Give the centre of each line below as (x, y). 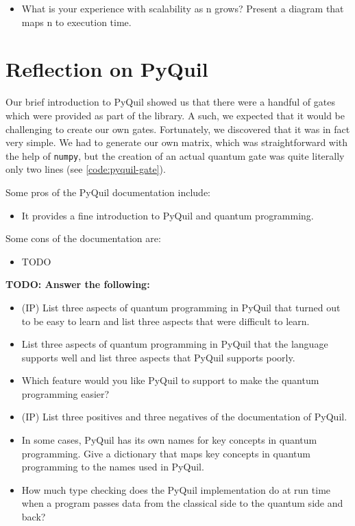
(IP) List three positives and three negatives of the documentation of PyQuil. (184, 417)
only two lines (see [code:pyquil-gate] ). (86, 169)
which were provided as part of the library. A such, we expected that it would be (175, 115)
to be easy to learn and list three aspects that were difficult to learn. (166, 321)
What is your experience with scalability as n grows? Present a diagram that (183, 8)
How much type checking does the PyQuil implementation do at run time (176, 489)
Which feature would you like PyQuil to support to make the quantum (170, 380)
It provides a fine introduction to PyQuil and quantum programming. (168, 215)
